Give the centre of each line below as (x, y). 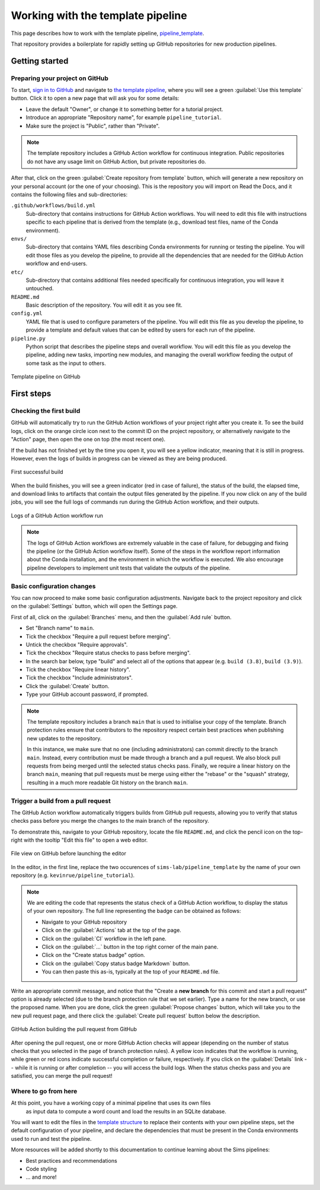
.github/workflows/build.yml (53, 206)
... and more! (41, 1177)
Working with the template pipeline (99, 15)
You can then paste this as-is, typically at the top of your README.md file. (131, 972)
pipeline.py (28, 338)
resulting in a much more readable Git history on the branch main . (107, 782)
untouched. (40, 288)
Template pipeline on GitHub (46, 377)
